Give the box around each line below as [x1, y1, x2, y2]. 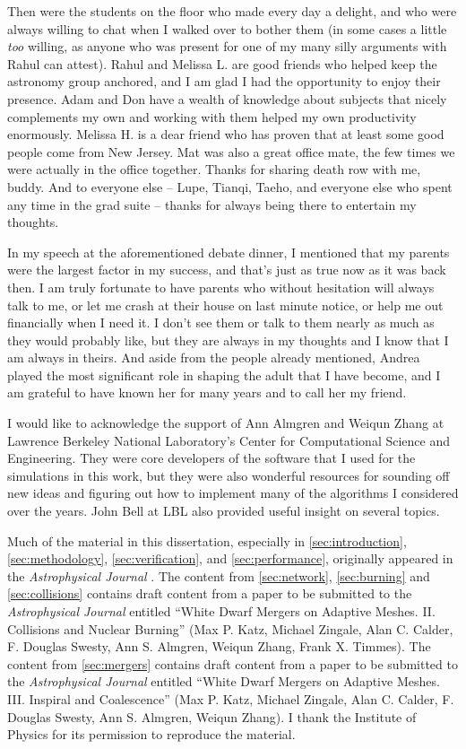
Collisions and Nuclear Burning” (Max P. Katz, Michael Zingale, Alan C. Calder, [7, 619, 453, 638]
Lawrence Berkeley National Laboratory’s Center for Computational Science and [7, 431, 451, 449]
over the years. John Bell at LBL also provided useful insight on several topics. [7, 501, 440, 520]
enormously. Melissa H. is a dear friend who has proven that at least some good [7, 125, 444, 144]
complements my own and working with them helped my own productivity [7, 107, 417, 126]
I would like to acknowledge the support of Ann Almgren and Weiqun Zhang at [7, 414, 444, 432]
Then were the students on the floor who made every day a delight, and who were [7, 2, 457, 20]
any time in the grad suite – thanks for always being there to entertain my [7, 195, 417, 213]
